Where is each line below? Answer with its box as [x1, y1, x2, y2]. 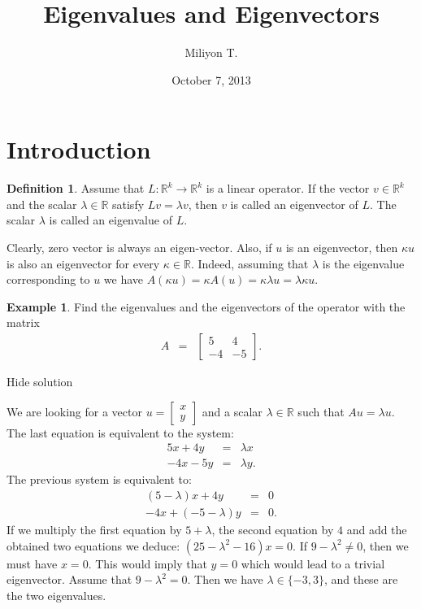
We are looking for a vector [7, 402, 142, 420]
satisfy [112, 195, 145, 212]
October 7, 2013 [171, 71, 251, 88]
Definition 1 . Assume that [7, 180, 145, 197]
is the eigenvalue [322, 254, 405, 272]
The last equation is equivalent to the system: [7, 424, 234, 441]
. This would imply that [88, 555, 207, 572]
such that [297, 402, 345, 420]
